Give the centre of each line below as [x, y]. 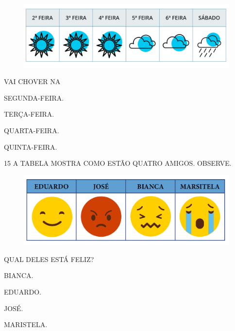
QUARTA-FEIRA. [32, 131]
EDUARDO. [23, 292]
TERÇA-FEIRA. [29, 114]
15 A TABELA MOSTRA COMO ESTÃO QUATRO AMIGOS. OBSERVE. [118, 163]
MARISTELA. [26, 324]
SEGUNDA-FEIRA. [34, 97]
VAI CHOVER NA [32, 81]
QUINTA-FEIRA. [31, 147]
